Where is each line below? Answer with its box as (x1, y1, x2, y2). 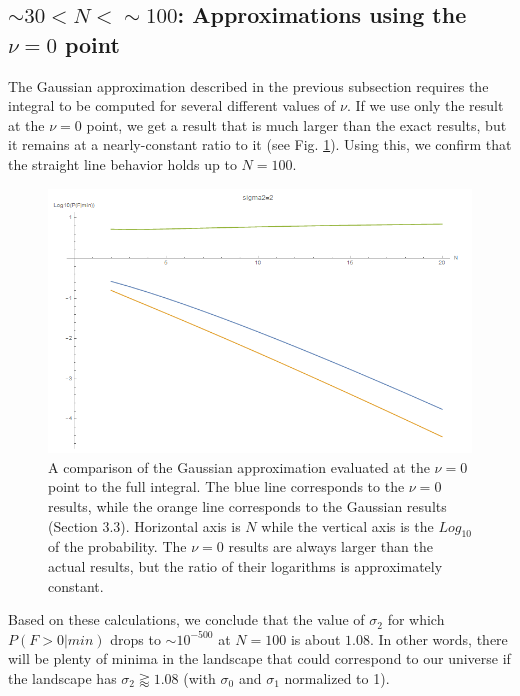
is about (290, 628, 341, 649)
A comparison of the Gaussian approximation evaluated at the (48, 456, 430, 477)
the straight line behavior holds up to (8, 153, 237, 174)
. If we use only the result (346, 95, 504, 116)
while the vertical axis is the (261, 515, 434, 536)
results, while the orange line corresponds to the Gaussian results (48, 495, 447, 516)
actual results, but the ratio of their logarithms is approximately (48, 555, 443, 576)
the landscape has (8, 667, 117, 688)
